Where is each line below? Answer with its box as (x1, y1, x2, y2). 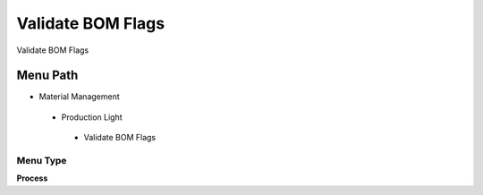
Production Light (61, 112, 123, 123)
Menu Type (16, 155, 67, 166)
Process (16, 173, 48, 183)
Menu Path (16, 68, 79, 83)
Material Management (38, 91, 120, 102)
